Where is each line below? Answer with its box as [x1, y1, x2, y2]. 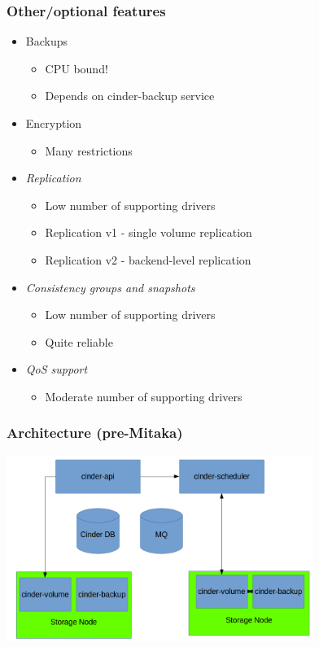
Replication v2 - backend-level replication [45, 251, 251, 268]
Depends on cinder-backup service [45, 87, 215, 104]
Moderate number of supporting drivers [45, 387, 243, 404]
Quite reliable [45, 333, 113, 350]
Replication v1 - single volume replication [45, 224, 252, 241]
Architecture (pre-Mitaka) [7, 422, 183, 443]
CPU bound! [45, 59, 108, 77]
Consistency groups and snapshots [25, 278, 195, 295]
